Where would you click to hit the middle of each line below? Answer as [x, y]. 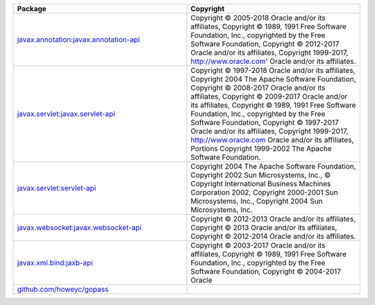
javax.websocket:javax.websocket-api [79, 228]
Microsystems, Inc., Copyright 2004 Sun [257, 201]
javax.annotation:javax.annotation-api [78, 40]
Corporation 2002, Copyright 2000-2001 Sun [264, 192]
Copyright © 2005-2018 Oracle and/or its [258, 18]
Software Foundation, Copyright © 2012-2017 [265, 44]
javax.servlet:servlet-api [57, 188]
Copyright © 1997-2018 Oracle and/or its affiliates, [273, 71]
